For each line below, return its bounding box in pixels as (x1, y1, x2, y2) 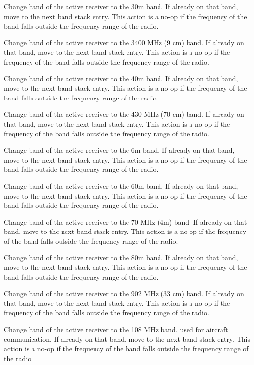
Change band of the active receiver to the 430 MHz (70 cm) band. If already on (4, 109, 244, 119)
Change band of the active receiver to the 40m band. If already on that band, (4, 73, 238, 83)
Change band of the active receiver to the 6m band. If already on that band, (4, 145, 235, 155)
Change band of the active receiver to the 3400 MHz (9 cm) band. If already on (4, 37, 244, 47)
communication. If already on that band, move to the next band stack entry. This (4, 333, 250, 344)
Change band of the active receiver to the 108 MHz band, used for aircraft (4, 324, 228, 334)
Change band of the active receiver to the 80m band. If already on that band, (4, 252, 238, 263)
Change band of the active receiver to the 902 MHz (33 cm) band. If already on (4, 288, 244, 299)
